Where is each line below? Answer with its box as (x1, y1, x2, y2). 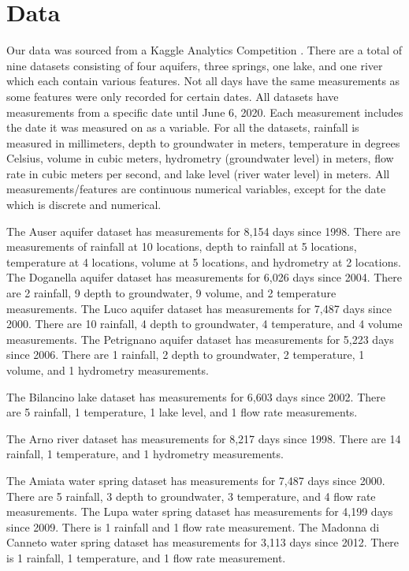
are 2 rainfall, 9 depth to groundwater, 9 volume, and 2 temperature (6, 285, 336, 301)
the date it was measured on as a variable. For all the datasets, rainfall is (6, 119, 359, 136)
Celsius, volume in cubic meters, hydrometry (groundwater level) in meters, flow (6, 150, 394, 166)
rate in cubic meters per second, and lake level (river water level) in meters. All (6, 165, 390, 181)
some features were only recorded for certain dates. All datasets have (6, 88, 339, 104)
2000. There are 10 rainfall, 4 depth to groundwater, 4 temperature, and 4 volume (6, 315, 403, 332)
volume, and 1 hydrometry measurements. (6, 362, 209, 378)
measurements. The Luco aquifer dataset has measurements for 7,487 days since (6, 300, 392, 316)
